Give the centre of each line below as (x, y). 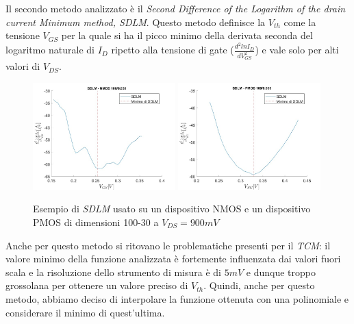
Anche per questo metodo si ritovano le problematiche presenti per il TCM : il (168, 245)
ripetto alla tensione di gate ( (173, 50)
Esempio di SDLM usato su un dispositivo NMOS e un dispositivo (172, 209)
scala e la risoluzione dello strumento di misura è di (114, 272)
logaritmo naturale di (50, 50)
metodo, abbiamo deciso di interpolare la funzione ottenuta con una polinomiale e (177, 298)
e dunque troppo (281, 272)
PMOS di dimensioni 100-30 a (96, 222)
